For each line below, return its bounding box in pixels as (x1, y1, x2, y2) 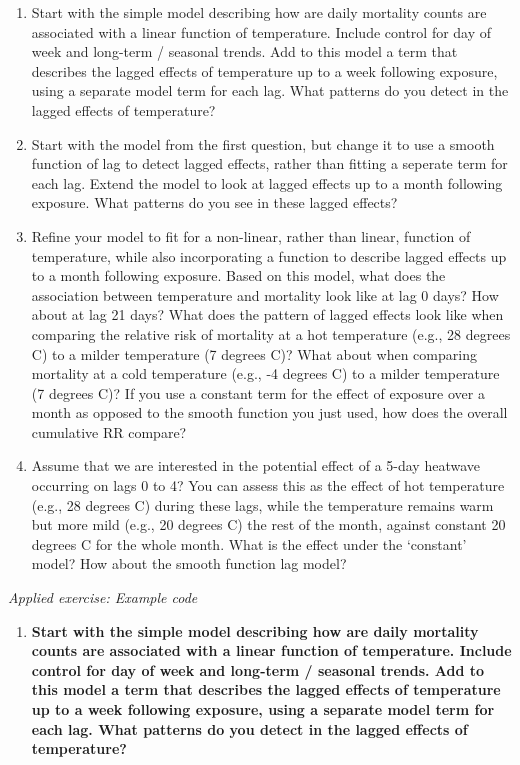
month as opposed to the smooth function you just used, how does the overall (31, 402, 508, 423)
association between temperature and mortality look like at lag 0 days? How (31, 284, 499, 305)
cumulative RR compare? (31, 421, 187, 442)
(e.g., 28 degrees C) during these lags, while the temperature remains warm (31, 494, 494, 515)
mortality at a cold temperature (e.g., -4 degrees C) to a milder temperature (31, 363, 500, 384)
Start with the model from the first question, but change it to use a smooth (31, 133, 495, 154)
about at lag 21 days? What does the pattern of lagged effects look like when (31, 304, 504, 325)
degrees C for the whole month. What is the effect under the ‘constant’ (31, 533, 467, 554)
